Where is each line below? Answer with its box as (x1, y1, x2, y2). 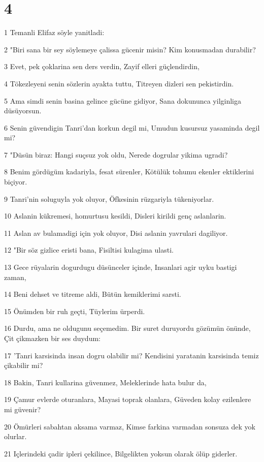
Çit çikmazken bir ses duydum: (4, 333, 101, 343)
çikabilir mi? (4, 360, 43, 371)
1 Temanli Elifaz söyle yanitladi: (4, 27, 105, 38)
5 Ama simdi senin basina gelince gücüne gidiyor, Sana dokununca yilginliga (4, 95, 241, 106)
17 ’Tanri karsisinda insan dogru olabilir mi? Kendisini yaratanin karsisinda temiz (4, 350, 259, 360)
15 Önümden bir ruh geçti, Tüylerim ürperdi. (4, 305, 145, 316)
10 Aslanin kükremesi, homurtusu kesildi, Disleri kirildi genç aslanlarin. (4, 210, 226, 221)
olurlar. (4, 431, 27, 442)
